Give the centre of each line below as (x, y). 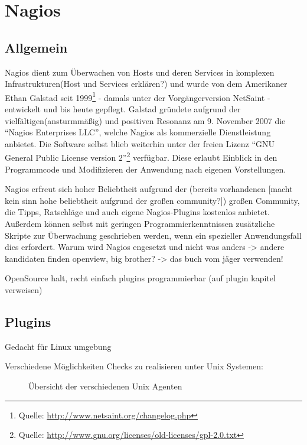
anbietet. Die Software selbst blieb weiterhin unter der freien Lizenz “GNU (140, 143)
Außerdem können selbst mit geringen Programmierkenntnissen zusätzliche (140, 224)
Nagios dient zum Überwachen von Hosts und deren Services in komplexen (140, 72)
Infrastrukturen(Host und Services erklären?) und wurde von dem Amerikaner (146, 84)
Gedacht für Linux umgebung (58, 346)
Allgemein (36, 47)
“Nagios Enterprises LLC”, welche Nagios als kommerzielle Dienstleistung (138, 132)
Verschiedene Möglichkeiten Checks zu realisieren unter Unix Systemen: (134, 366)
